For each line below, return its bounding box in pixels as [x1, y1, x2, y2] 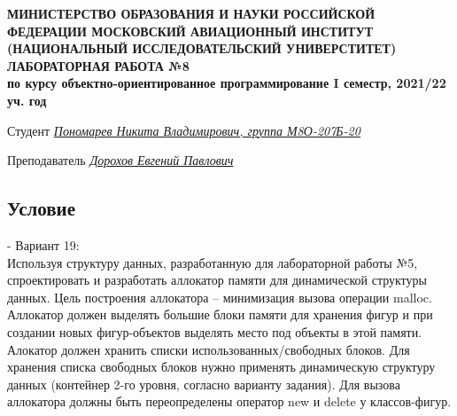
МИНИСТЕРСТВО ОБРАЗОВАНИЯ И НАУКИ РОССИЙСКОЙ [7, 4, 376, 22]
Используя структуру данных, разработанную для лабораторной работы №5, [7, 253, 418, 271]
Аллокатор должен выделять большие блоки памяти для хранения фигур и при [7, 305, 433, 324]
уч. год [7, 90, 47, 109]
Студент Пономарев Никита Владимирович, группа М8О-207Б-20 [7, 121, 360, 139]
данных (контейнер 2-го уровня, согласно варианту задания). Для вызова [7, 374, 400, 393]
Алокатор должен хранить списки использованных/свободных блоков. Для [7, 340, 410, 358]
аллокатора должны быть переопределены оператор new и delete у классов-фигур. [7, 392, 452, 411]
